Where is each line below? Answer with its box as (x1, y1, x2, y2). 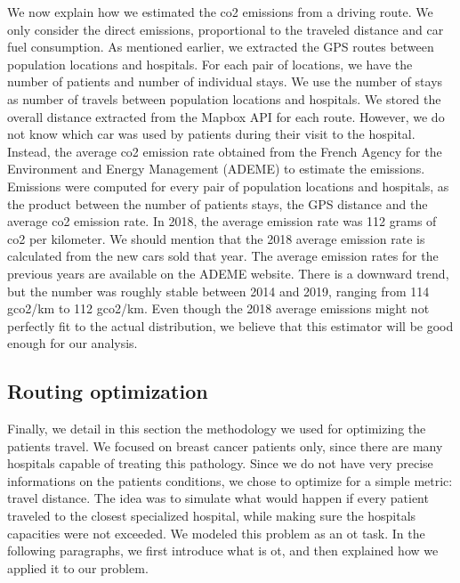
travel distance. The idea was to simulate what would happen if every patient (7, 489, 429, 507)
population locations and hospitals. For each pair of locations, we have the (7, 54, 413, 73)
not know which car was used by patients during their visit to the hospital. (7, 125, 416, 143)
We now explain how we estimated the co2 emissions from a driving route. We (7, 3, 433, 20)
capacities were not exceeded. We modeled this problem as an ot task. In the (7, 523, 425, 542)
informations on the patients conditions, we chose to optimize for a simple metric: (7, 471, 453, 490)
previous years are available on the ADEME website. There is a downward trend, (7, 263, 449, 282)
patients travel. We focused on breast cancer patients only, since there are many (7, 436, 443, 455)
